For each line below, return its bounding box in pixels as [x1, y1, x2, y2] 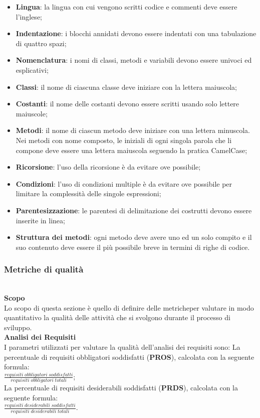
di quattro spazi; [16, 38, 67, 48]
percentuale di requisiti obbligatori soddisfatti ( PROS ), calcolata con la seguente [4, 351, 254, 362]
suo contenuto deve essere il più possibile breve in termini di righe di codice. [16, 241, 250, 252]
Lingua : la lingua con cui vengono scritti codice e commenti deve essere [16, 2, 237, 12]
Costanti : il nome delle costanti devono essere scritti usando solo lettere [16, 98, 239, 109]
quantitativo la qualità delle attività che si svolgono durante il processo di [4, 312, 230, 323]
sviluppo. [4, 322, 32, 332]
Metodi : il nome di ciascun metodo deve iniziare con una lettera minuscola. [16, 125, 250, 135]
